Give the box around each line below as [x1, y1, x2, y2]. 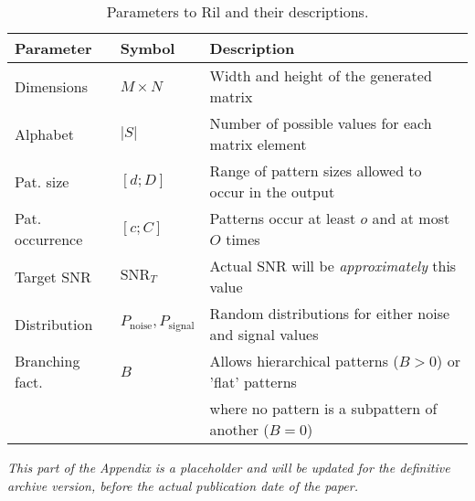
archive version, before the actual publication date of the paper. [7, 475, 358, 495]
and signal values [209, 324, 319, 345]
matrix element [209, 133, 307, 155]
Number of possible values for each [209, 112, 432, 133]
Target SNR [15, 265, 91, 287]
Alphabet [15, 123, 74, 144]
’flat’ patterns [209, 371, 297, 392]
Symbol [120, 37, 175, 59]
